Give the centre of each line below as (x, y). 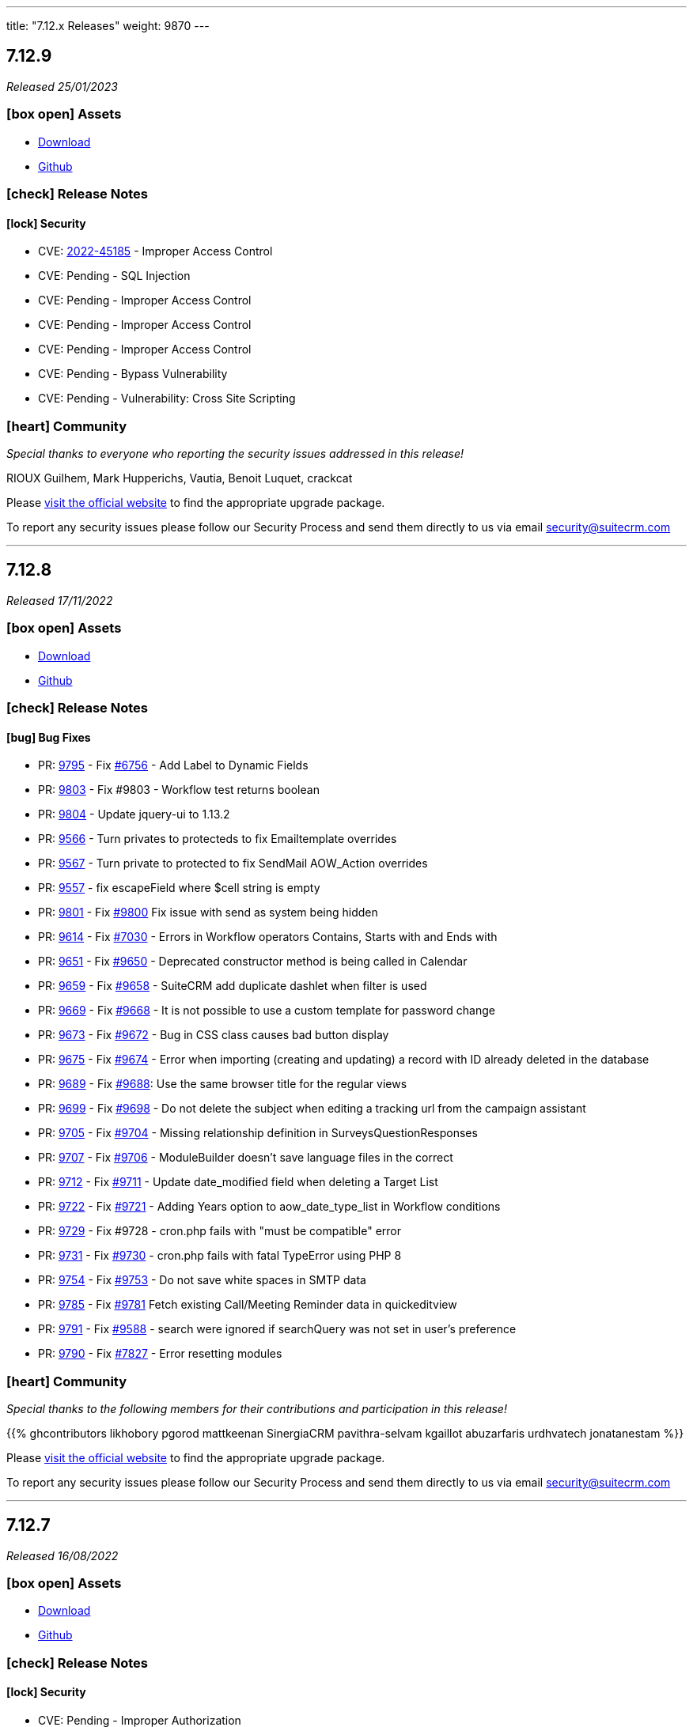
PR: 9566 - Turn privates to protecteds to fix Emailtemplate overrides (218, 839)
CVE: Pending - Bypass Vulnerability (133, 374)
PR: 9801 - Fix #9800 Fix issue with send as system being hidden (208, 913)
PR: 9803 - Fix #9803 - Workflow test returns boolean (179, 790)
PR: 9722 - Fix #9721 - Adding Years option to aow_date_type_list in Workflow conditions (269, 1207)
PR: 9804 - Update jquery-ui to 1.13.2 (134, 814)
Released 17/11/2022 (60, 600)
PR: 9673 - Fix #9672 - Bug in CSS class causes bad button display (214, 1035)
